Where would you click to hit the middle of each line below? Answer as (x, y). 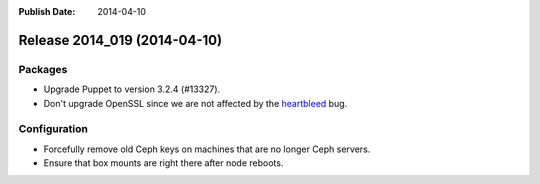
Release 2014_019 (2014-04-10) (120, 40)
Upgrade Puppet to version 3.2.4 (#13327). (132, 89)
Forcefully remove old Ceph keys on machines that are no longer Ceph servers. (207, 149)
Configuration (53, 129)
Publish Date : (47, 11)
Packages (43, 69)
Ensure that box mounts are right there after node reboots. (163, 163)
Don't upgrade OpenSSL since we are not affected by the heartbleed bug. (195, 103)
